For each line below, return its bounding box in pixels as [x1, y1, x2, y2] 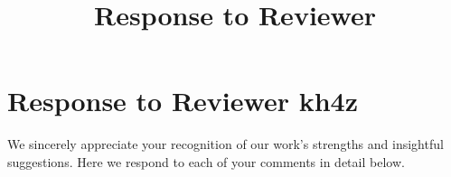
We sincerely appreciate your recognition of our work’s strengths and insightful [7, 135, 444, 154]
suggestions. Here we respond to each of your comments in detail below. [7, 152, 405, 171]
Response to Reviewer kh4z [7, 82, 358, 119]
